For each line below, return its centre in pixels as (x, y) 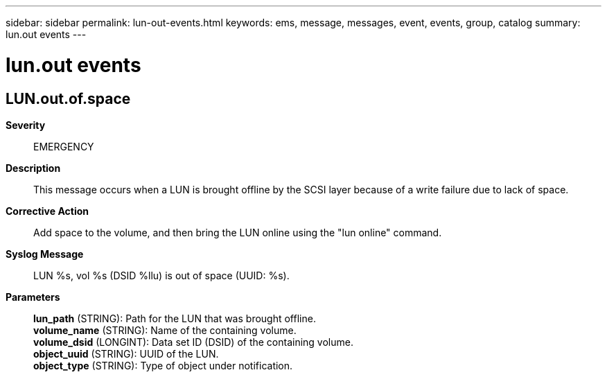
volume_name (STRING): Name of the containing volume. (165, 330)
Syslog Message (45, 254)
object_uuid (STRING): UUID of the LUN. (126, 353)
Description (33, 168)
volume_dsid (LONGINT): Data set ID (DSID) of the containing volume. (193, 342)
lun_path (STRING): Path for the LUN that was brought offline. (175, 318)
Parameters (33, 297)
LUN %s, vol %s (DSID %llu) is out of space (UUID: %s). (161, 275)
